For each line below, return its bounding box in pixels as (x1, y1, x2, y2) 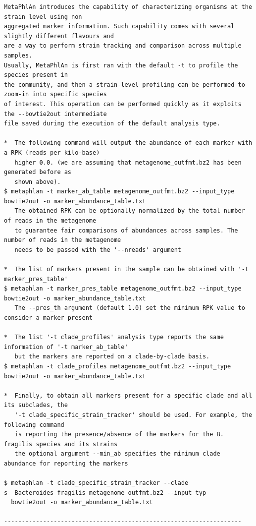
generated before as (4, 169, 72, 176)
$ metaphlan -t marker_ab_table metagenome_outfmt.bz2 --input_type (4, 188, 235, 195)
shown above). (14, 178, 61, 185)
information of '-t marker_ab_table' (4, 343, 128, 351)
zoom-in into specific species (4, 91, 107, 98)
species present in (4, 71, 68, 79)
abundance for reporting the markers (4, 460, 128, 467)
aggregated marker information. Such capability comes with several (4, 23, 235, 30)
